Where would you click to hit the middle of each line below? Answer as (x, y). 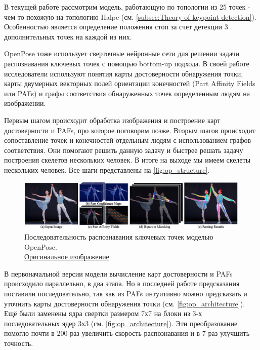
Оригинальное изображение (67, 257)
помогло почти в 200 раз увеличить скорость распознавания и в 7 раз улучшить (127, 333)
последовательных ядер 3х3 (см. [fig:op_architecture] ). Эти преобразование (121, 323)
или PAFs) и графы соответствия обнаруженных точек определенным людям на (127, 93)
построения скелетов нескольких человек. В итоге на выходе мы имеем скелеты (127, 160)
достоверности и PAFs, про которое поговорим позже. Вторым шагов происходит (130, 130)
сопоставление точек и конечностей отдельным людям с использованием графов (128, 140)
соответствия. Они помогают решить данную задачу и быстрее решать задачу (124, 150)
